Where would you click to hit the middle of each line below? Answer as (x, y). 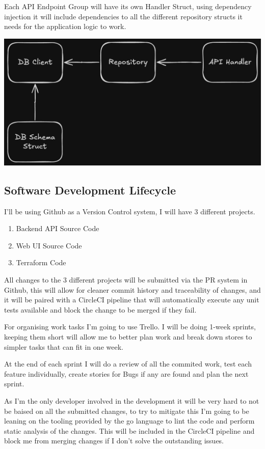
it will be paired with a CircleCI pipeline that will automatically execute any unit (132, 300)
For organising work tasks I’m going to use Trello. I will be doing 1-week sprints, (130, 327)
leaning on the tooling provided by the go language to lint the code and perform (129, 421)
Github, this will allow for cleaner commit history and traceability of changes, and (132, 289)
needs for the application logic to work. (65, 26)
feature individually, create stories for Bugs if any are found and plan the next (126, 373)
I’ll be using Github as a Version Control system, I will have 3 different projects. (130, 211)
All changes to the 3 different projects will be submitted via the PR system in (126, 279)
